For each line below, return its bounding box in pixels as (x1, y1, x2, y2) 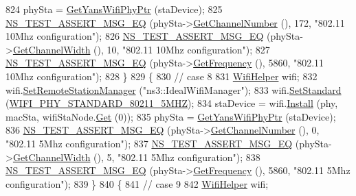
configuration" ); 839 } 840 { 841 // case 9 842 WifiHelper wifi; (5, 176, 269, 191)
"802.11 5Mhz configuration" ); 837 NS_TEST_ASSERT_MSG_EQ (5, 136, 293, 150)
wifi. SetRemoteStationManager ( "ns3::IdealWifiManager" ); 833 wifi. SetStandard (5, 82, 342, 97)
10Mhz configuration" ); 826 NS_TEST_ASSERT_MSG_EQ (5, 29, 264, 43)
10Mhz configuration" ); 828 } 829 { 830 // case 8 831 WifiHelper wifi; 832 (5, 69, 318, 83)
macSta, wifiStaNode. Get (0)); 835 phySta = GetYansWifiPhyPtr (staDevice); (5, 109, 336, 123)
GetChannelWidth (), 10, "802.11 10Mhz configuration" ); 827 (12, 42, 270, 56)
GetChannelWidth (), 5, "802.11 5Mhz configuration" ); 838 (12, 149, 260, 164)
